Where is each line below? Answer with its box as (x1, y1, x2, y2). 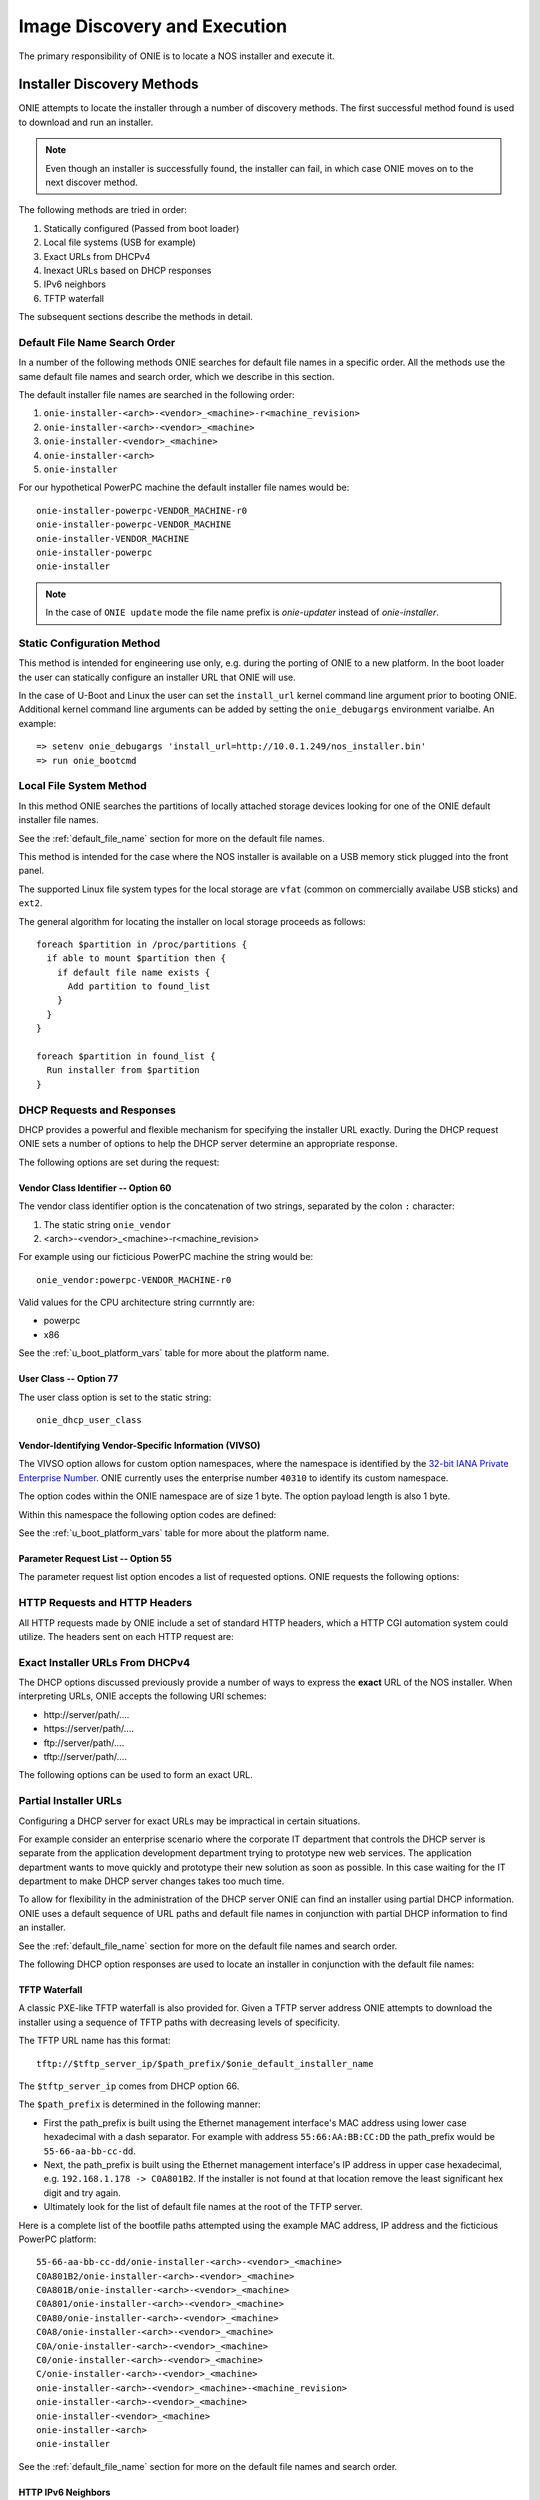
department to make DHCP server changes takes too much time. (18, 1875, 285, 1887)
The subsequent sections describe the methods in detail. (18, 311, 254, 323)
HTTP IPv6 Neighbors (18, 2486, 111, 2498)
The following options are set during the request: (18, 1156, 220, 1168)
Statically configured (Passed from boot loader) (43, 222, 240, 234)
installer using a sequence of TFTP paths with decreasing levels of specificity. (18, 2016, 340, 2028)
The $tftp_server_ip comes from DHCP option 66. (18, 2080, 240, 2092)
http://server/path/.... (43, 1708, 130, 1720)
